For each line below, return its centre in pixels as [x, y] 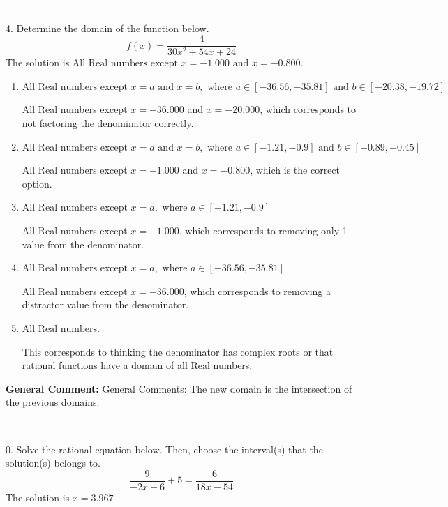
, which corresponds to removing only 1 [263, 230]
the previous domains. [53, 402]
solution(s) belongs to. [53, 463]
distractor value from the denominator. [105, 304]
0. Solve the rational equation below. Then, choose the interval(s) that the [164, 449]
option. [37, 183]
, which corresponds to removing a [257, 290]
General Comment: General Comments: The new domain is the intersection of [179, 388]
